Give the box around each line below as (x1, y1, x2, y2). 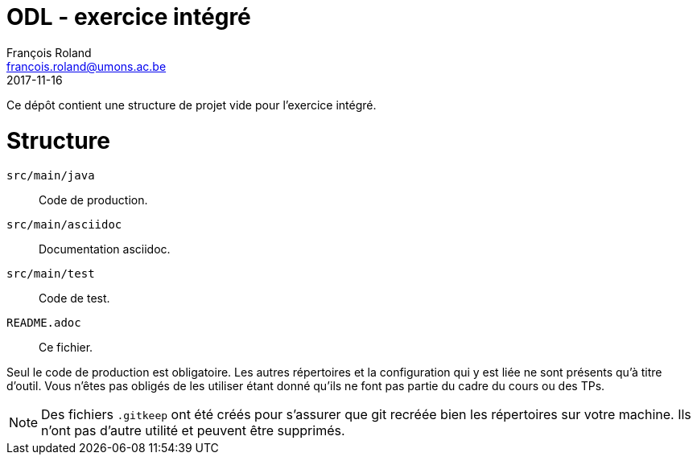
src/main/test (6, 267, 95, 281)
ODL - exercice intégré (6, 3, 251, 31)
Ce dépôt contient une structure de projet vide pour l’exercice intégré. (6, 97, 377, 112)
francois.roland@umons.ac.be (6, 59, 167, 73)
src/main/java (6, 169, 95, 183)
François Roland (6, 45, 92, 60)
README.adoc (6, 316, 81, 330)
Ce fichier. (39, 340, 93, 355)
